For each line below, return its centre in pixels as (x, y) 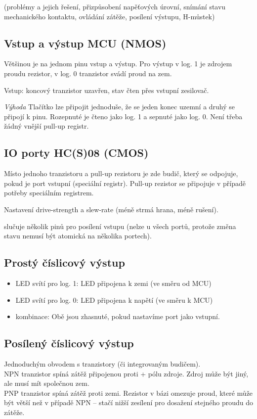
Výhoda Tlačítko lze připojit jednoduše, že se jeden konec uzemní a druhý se (120, 107)
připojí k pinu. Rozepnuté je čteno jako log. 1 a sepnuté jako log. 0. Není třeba (123, 116)
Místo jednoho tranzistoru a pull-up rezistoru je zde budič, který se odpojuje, (121, 173)
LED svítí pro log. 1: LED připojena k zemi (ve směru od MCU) (113, 283)
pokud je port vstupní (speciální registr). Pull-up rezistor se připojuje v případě (125, 183)
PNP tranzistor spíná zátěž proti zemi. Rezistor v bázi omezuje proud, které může (128, 393)
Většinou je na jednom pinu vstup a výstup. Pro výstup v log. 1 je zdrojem (118, 64)
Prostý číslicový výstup (64, 262)
